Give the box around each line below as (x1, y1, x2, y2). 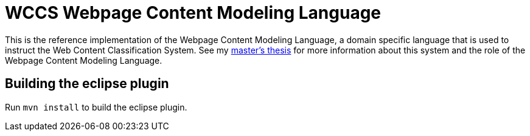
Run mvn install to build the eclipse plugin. (5, 101, 187, 112)
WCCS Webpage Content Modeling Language (5, 2, 382, 23)
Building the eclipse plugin (5, 76, 169, 92)
